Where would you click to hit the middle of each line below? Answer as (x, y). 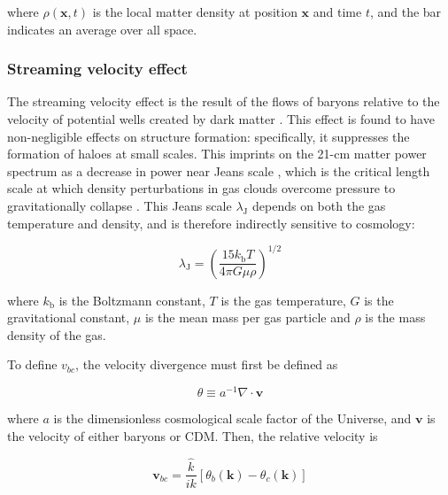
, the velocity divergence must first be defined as (207, 364)
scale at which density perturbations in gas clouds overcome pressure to (201, 188)
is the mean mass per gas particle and (247, 317)
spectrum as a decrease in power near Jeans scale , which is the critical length (219, 170)
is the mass (395, 317)
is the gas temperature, (283, 300)
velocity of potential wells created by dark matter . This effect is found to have (221, 119)
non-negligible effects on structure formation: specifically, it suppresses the (209, 136)
